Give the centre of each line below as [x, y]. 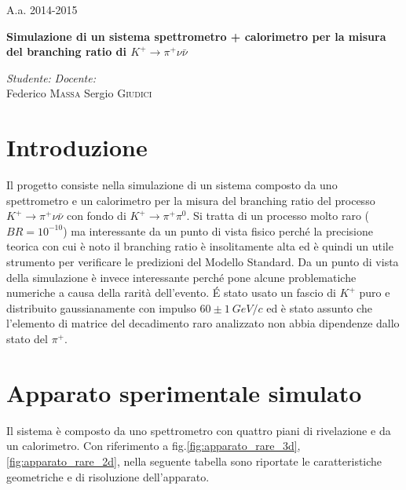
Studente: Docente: [51, 77]
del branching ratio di [66, 51]
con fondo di [96, 216]
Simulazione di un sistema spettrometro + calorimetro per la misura [196, 36]
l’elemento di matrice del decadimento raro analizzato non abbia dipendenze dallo [203, 323]
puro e [375, 293]
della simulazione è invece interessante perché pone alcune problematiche [181, 277]
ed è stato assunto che [319, 307]
